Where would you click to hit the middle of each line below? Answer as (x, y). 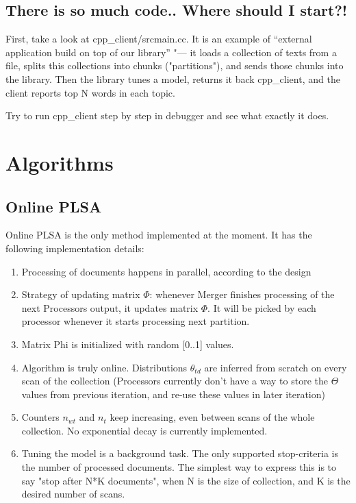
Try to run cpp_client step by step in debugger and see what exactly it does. (167, 115)
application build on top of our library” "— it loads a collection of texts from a (171, 52)
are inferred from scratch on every (276, 367)
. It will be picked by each (262, 307)
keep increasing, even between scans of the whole (212, 417)
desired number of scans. (73, 494)
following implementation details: (75, 248)
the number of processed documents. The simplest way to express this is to (179, 467)
